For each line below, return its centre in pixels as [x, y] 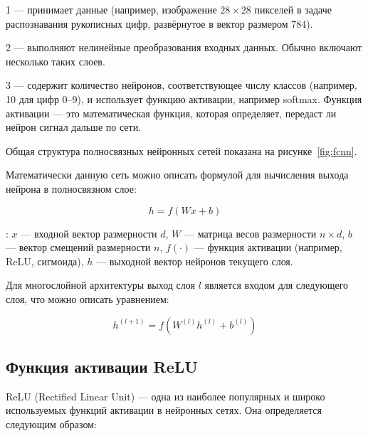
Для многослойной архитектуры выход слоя [100, 285]
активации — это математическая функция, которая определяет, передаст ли [171, 113]
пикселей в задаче [293, 9]
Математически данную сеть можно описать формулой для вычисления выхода [177, 175]
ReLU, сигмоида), [45, 261]
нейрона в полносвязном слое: [71, 188]
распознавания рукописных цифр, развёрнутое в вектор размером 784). [159, 23]
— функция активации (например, [268, 247]
